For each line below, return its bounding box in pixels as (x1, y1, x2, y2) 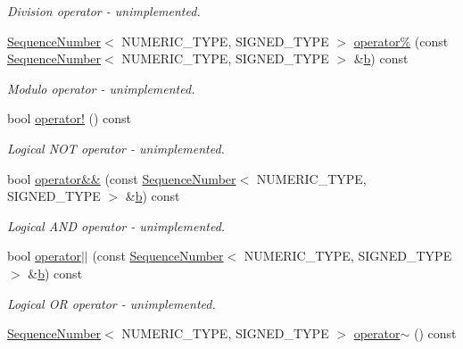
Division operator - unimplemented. (7, 2, 201, 20)
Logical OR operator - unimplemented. (7, 294, 216, 312)
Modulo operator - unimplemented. (7, 79, 195, 97)
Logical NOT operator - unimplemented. (7, 138, 225, 157)
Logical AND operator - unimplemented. (7, 216, 226, 235)
